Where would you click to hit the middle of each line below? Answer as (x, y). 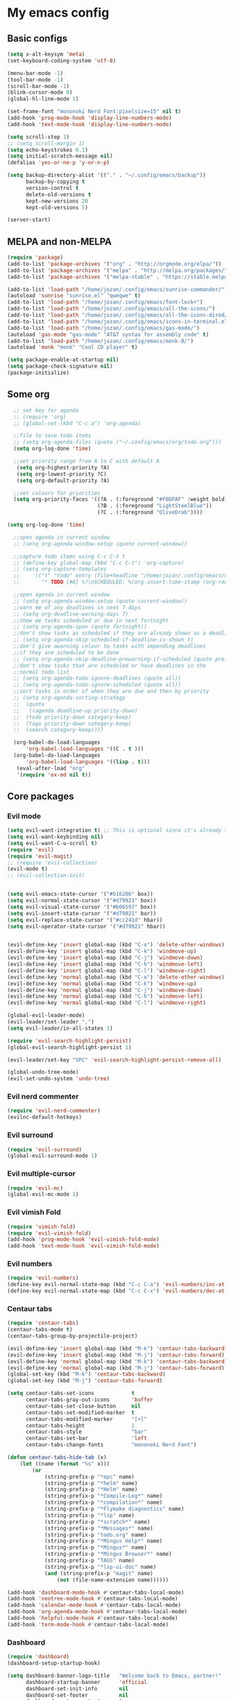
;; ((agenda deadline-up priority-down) (76, 711)
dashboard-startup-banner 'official (86, 1682)
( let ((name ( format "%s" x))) (65, 1464)
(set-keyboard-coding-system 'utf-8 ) (62, 60)
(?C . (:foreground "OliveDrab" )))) (150, 512)
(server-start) (29, 220)
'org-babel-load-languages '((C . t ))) (85, 749)
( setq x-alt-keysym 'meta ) (46, 54)
